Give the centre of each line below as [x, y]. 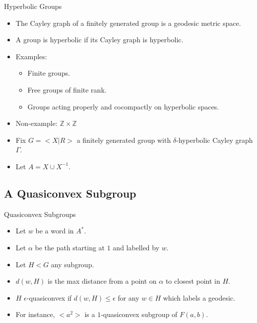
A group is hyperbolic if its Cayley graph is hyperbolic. [99, 40]
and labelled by [136, 247]
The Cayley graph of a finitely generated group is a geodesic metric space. [128, 23]
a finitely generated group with [124, 140]
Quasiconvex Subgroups [40, 214]
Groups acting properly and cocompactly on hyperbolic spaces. [123, 106]
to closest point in [193, 281]
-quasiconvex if [49, 297]
